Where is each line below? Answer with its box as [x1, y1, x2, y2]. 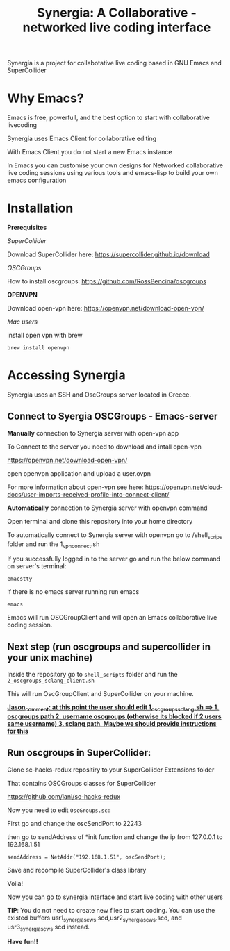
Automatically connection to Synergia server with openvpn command [7, 504, 208, 512]
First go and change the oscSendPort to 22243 [7, 819, 142, 827]
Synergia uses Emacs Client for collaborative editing [7, 134, 157, 143]
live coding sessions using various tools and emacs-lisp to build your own [7, 169, 219, 177]
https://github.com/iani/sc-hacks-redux [7, 792, 121, 800]
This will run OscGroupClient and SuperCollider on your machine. [7, 690, 195, 698]
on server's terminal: [7, 562, 67, 570]
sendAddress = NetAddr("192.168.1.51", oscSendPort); [7, 853, 167, 861]
